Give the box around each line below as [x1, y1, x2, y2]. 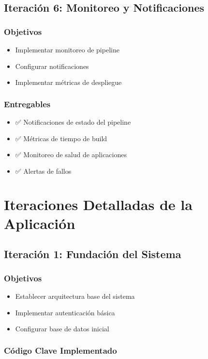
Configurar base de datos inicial [15, 324, 109, 334]
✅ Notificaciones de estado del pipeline [15, 117, 131, 127]
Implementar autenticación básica [15, 307, 115, 317]
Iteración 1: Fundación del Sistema [4, 246, 181, 261]
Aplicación [4, 213, 75, 233]
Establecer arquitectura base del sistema [15, 291, 135, 301]
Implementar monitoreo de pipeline [15, 45, 119, 54]
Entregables [4, 98, 51, 110]
